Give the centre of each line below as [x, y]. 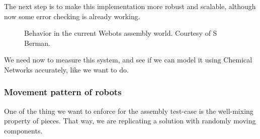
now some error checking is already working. [72, 16]
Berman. [37, 43]
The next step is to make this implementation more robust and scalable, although [130, 6]
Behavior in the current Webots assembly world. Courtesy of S [121, 33]
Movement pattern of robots [63, 92]
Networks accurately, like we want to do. [66, 69]
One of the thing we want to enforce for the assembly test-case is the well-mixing [129, 111]
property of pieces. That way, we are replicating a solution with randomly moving [130, 121]
